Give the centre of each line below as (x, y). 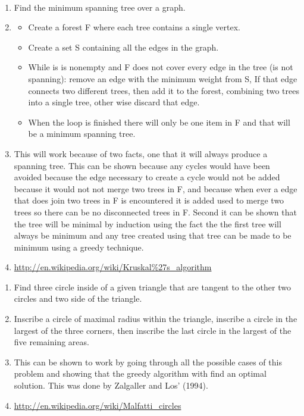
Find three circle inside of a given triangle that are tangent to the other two (152, 287)
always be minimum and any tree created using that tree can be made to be (153, 235)
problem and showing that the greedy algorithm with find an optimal (140, 373)
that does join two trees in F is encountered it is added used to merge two (149, 200)
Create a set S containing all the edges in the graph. (123, 47)
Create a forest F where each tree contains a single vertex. (134, 27)
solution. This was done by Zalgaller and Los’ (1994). (111, 385)
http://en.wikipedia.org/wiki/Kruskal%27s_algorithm (113, 267)
